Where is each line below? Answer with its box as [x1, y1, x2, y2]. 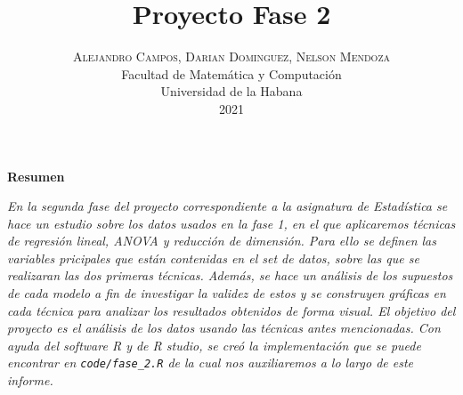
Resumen [7, 166, 65, 185]
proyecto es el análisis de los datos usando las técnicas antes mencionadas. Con [7, 318, 441, 337]
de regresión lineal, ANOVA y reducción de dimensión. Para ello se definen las [7, 231, 436, 250]
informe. [7, 371, 53, 390]
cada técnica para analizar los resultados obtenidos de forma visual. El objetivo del [7, 301, 456, 319]
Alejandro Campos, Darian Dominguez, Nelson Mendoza [73, 47, 390, 66]
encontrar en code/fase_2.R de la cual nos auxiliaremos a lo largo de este [7, 353, 414, 372]
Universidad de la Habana [160, 82, 303, 101]
